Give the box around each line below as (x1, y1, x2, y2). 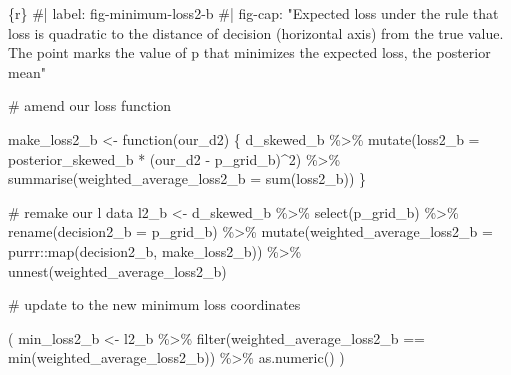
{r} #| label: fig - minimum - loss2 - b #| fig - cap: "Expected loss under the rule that (8, 3, 499, 23)
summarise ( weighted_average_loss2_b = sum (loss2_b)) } (8, 168, 367, 189)
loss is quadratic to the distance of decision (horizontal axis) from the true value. (8, 22, 504, 43)
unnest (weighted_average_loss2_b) (8, 260, 227, 281)
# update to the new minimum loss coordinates (8, 294, 301, 315)
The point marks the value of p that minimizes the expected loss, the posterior (8, 42, 491, 63)
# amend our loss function (8, 95, 172, 116)
